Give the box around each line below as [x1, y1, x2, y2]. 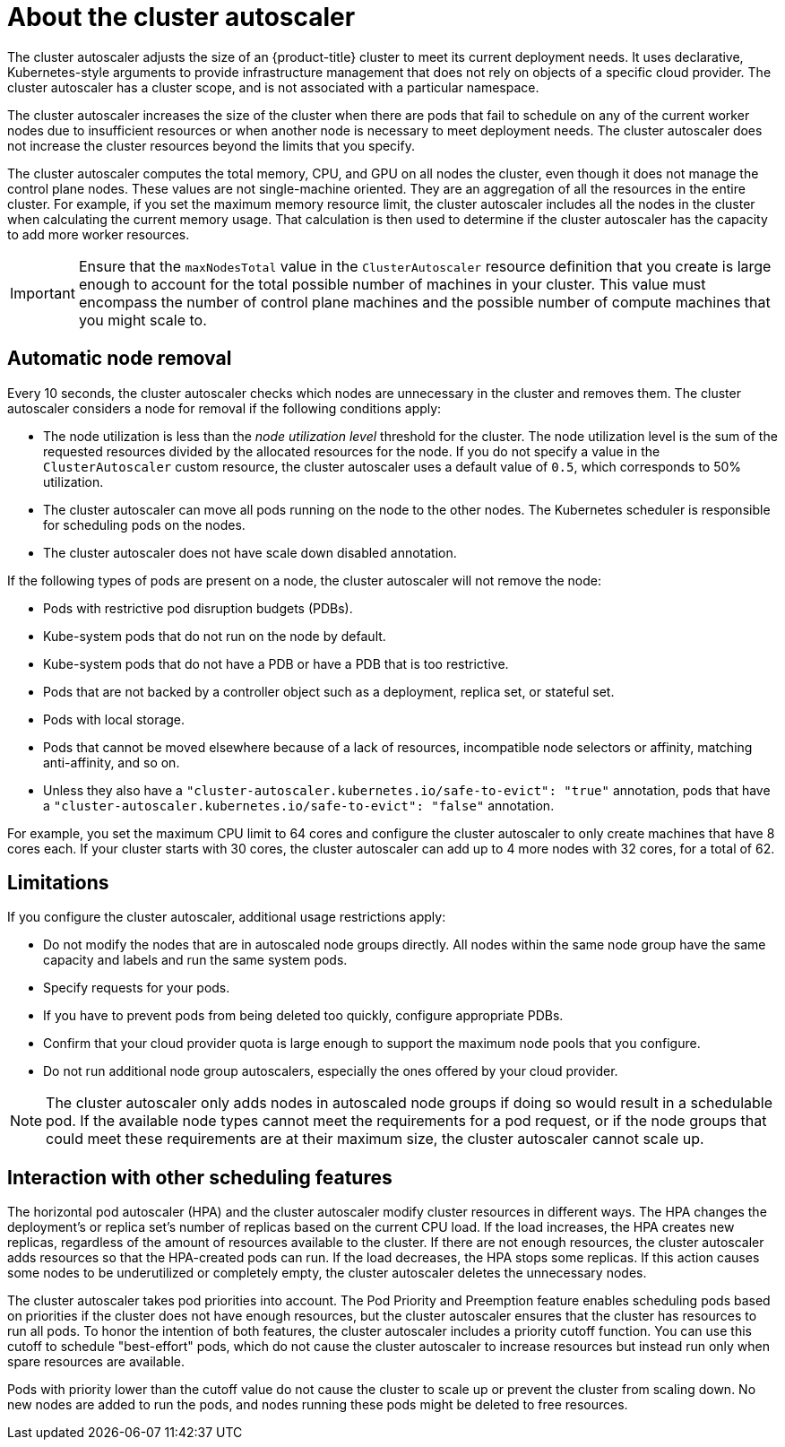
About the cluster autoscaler [7, 2, 356, 32]
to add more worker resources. [7, 226, 190, 242]
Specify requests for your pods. [43, 980, 230, 996]
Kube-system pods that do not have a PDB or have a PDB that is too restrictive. [43, 655, 509, 672]
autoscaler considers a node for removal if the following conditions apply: [7, 400, 442, 416]
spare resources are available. [7, 1354, 185, 1370]
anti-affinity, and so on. [43, 754, 180, 770]
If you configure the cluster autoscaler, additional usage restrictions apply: [7, 909, 446, 925]
